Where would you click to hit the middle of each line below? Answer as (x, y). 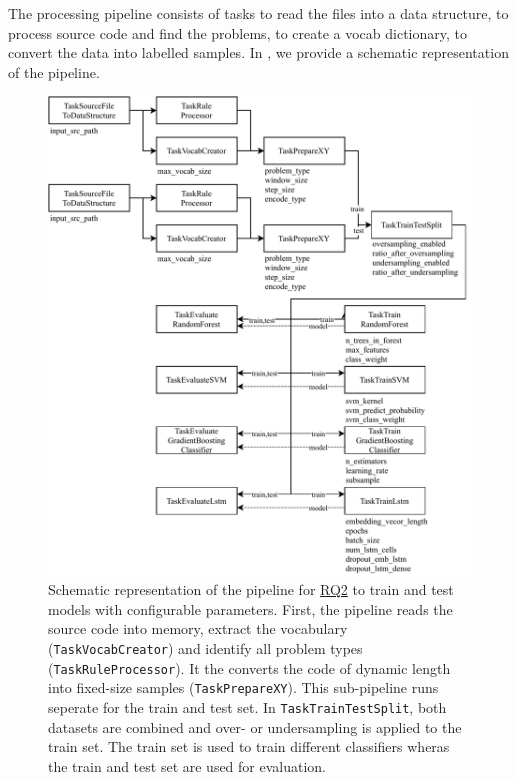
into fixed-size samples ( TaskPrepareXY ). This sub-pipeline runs (243, 687)
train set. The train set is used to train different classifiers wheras (249, 746)
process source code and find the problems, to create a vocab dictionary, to (237, 32)
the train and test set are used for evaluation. (187, 765)
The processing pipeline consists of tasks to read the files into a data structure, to (258, 13)
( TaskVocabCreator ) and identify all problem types (205, 647)
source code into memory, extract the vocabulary (198, 628)
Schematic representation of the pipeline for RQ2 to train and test (251, 589)
